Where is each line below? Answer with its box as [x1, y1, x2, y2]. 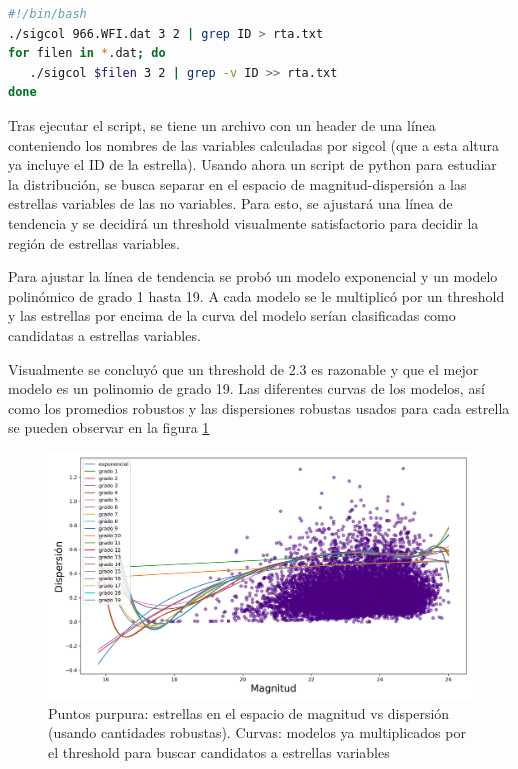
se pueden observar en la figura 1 [8, 417, 210, 438]
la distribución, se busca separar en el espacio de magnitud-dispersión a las [8, 173, 467, 194]
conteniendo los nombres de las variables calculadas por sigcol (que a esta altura [8, 134, 500, 155]
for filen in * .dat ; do [8, 46, 166, 61]
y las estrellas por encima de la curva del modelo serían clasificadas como [8, 305, 456, 326]
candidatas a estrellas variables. [8, 324, 201, 345]
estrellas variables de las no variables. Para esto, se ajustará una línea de [8, 193, 453, 214]
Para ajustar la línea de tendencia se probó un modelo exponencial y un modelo [8, 266, 498, 287]
